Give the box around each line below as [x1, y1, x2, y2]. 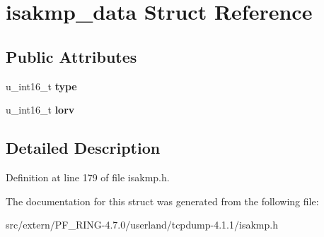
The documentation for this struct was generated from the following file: [6, 193, 319, 208]
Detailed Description [6, 137, 161, 159]
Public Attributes [6, 45, 137, 67]
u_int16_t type [6, 78, 77, 93]
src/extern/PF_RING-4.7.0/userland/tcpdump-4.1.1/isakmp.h [6, 217, 278, 232]
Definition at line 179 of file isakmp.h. [6, 169, 170, 184]
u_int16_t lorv [6, 102, 75, 117]
